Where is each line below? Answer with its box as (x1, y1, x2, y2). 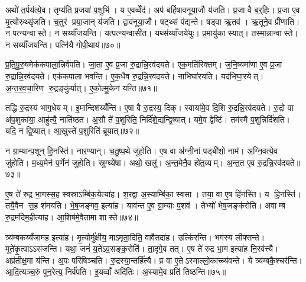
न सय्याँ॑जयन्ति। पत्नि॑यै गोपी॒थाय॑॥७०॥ (5, 38, 121, 50)
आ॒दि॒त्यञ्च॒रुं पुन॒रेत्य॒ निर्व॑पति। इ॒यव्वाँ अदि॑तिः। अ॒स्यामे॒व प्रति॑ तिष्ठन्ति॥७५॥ (5, 265, 226, 278)
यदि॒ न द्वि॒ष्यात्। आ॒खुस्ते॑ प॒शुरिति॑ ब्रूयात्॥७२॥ (5, 124, 139, 137)
